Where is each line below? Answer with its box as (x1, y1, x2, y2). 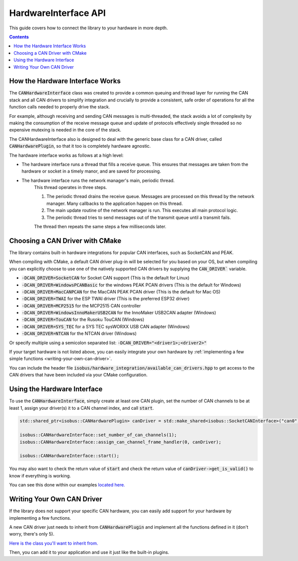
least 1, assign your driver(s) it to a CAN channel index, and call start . (9, 405, 154, 411)
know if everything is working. (9, 472, 72, 478)
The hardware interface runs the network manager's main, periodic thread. (21, 177, 175, 184)
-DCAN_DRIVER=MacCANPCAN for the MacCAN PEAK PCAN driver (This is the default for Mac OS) (21, 288, 221, 294)
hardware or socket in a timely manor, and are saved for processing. (21, 168, 161, 174)
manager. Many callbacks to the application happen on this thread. (46, 200, 183, 206)
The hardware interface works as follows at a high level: (9, 152, 124, 158)
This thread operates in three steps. (34, 185, 107, 190)
